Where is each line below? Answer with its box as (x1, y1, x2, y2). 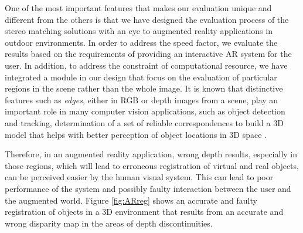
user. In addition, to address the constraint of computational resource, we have (5, 59, 288, 71)
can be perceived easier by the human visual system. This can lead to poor (5, 171, 274, 183)
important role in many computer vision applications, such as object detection (5, 105, 285, 117)
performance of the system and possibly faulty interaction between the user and (5, 182, 291, 194)
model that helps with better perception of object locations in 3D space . (5, 128, 267, 140)
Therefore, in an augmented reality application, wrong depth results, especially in (5, 148, 298, 160)
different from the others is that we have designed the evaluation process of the (5, 13, 289, 25)
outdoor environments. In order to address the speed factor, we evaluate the (5, 36, 278, 48)
